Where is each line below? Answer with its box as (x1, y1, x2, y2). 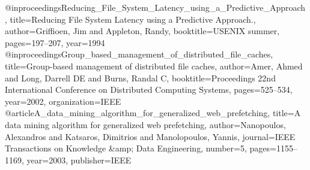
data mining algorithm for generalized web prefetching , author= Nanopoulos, (5, 118, 286, 130)
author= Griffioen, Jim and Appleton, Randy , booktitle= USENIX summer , (5, 25, 280, 37)
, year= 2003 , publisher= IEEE (22, 153, 132, 166)
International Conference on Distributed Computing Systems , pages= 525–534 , (5, 83, 293, 96)
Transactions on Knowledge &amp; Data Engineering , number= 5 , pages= (5, 142, 276, 154)
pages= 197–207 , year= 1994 (5, 36, 105, 48)
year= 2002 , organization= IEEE (5, 95, 121, 107)
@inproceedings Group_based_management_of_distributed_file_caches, (5, 48, 273, 60)
